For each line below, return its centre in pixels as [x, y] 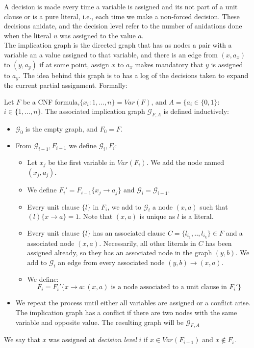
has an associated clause [129, 232]
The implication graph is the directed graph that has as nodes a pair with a [118, 45]
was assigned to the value [98, 35]
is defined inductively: [196, 111]
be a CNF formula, [51, 101]
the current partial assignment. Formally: [66, 85]
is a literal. [198, 216]
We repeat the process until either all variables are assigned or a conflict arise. [133, 303]
